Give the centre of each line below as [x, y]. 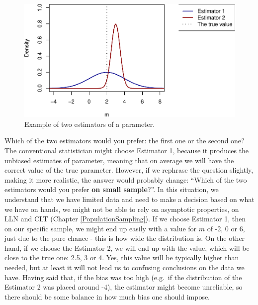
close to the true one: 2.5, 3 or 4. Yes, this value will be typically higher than [122, 257]
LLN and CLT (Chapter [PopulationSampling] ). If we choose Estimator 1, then [125, 219]
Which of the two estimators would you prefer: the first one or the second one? [125, 141]
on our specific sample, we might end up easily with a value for [101, 228]
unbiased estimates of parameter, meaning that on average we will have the [119, 160]
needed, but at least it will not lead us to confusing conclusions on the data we [125, 267]
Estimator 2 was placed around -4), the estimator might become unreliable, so [124, 287]
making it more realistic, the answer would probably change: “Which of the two [126, 179]
